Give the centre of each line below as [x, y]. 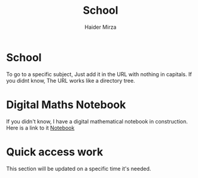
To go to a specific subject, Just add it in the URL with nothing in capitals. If [99, 74]
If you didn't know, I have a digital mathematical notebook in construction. [97, 121]
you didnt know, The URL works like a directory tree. [71, 80]
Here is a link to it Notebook [40, 128]
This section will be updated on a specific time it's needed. [79, 168]
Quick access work [55, 152]
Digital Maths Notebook [66, 105]
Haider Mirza [100, 27]
